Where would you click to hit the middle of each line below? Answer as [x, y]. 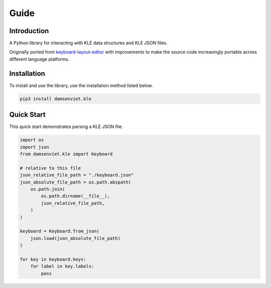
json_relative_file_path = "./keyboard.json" [77, 175]
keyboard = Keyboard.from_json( [60, 231]
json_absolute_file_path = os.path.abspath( [76, 182]
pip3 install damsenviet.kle [56, 99]
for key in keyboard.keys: [53, 259]
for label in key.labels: [62, 266]
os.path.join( [48, 189]
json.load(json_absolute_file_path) [75, 238]
